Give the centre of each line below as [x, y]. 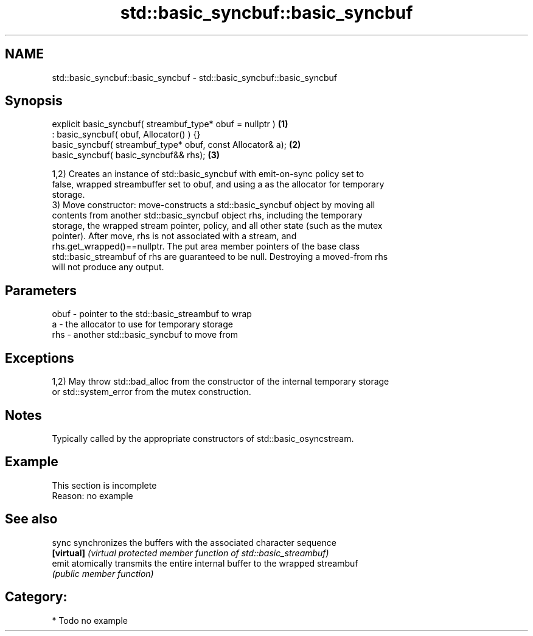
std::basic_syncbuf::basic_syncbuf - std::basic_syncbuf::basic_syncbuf [194, 77]
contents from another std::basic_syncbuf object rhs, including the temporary [207, 215]
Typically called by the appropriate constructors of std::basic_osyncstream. [203, 438]
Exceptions [40, 358]
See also [31, 519]
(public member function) [103, 573]
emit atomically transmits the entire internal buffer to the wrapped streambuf [205, 563]
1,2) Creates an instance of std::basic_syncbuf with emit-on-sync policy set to [208, 174]
